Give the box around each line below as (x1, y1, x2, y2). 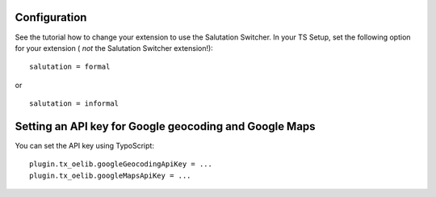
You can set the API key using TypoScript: (15, 140, 155, 150)
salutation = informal (29, 99, 119, 108)
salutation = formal (29, 62, 111, 72)
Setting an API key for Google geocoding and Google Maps (15, 119, 316, 133)
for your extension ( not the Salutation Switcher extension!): (15, 43, 213, 52)
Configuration (15, 10, 87, 24)
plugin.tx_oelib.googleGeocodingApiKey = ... (29, 160, 213, 169)
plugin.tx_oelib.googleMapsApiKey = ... (29, 170, 191, 180)
